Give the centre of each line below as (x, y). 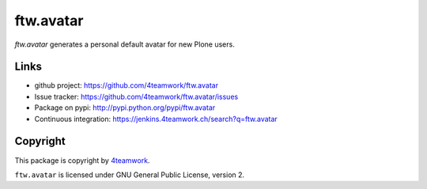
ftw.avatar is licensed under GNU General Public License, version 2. (130, 175)
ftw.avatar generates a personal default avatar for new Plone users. (125, 44)
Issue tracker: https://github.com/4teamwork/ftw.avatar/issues (136, 96)
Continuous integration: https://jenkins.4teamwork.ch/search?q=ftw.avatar (156, 119)
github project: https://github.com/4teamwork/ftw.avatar (127, 85)
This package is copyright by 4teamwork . (82, 160)
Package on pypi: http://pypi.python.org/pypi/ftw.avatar (125, 108)
